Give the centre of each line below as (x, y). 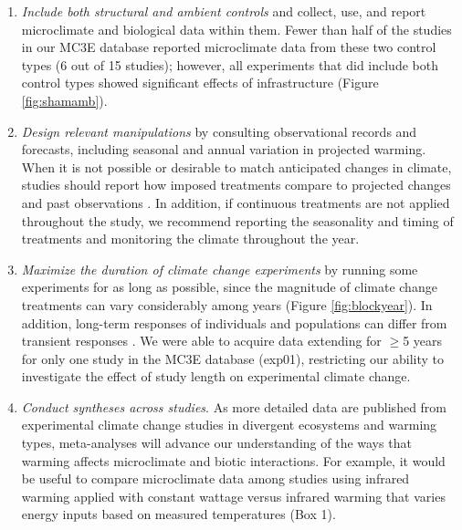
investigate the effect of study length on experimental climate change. (216, 376)
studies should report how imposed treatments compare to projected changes (236, 185)
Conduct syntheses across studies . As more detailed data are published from (234, 406)
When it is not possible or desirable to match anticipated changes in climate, (236, 166)
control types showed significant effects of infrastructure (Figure (200, 83)
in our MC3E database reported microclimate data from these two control (229, 47)
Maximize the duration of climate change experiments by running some (220, 269)
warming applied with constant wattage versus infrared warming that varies (233, 496)
